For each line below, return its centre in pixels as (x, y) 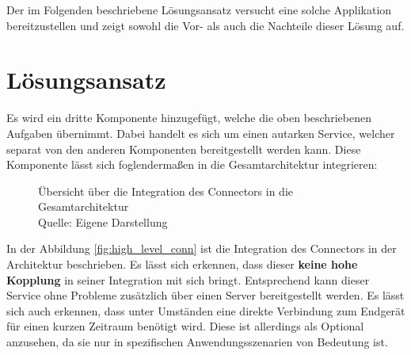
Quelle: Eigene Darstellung (103, 221)
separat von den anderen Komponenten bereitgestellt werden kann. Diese (184, 149)
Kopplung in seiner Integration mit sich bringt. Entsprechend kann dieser (188, 279)
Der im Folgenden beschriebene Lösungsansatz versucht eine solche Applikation (199, 10)
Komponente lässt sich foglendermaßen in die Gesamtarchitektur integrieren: (192, 164)
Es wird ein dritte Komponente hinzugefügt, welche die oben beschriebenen (189, 118)
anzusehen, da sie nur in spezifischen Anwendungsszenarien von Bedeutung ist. (197, 342)
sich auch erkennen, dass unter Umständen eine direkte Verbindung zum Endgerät (206, 310)
